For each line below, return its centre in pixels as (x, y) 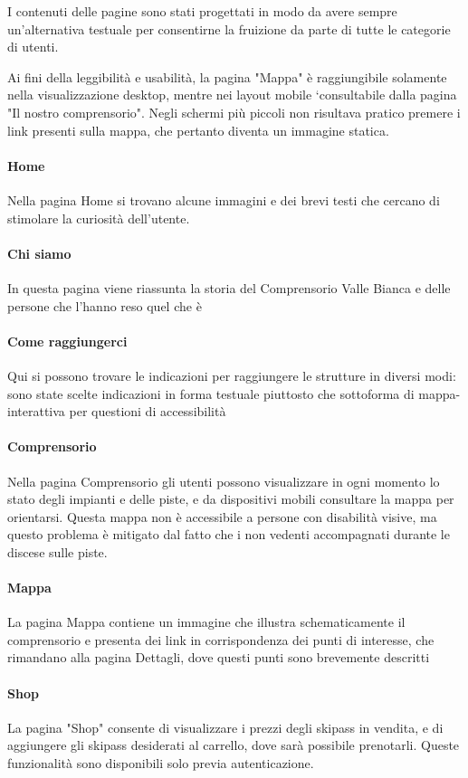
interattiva (36, 411)
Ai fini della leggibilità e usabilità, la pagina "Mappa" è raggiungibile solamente (227, 76)
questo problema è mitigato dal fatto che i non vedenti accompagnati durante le (229, 534)
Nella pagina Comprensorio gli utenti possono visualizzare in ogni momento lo (224, 481)
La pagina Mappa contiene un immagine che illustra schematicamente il (206, 622)
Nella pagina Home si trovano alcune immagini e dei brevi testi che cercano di (224, 199)
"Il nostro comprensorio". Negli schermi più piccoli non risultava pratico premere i (234, 112)
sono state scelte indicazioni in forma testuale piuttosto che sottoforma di (211, 393)
